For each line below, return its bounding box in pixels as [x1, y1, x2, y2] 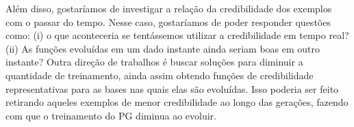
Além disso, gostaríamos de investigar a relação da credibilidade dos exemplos [5, 1, 332, 15]
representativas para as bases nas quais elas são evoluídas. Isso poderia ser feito [5, 81, 339, 96]
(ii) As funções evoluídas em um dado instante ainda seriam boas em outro [5, 41, 320, 55]
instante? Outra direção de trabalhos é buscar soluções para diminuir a [5, 55, 303, 69]
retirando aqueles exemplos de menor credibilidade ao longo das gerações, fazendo [5, 95, 349, 109]
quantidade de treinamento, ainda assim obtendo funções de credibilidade [5, 68, 314, 82]
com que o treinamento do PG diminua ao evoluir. [5, 108, 216, 122]
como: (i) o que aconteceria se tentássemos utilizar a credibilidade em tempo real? [5, 28, 349, 42]
